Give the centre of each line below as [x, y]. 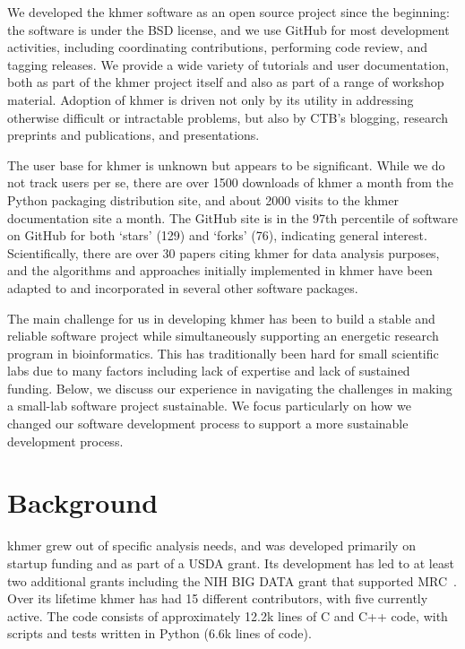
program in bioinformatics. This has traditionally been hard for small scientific [223, 353]
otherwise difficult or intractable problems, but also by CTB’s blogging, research [228, 117]
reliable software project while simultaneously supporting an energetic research [223, 336]
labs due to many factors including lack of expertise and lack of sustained [209, 371]
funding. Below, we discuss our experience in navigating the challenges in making [230, 388]
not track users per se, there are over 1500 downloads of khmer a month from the [230, 182]
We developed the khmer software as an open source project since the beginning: [228, 12]
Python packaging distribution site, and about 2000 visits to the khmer [203, 199]
